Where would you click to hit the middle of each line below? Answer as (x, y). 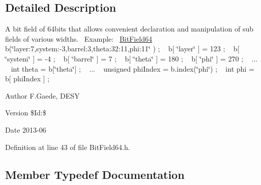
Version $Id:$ (26, 113)
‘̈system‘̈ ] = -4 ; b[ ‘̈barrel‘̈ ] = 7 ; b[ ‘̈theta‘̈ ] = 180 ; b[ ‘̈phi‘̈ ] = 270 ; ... (132, 58)
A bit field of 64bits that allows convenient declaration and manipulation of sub (129, 29)
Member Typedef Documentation (95, 174)
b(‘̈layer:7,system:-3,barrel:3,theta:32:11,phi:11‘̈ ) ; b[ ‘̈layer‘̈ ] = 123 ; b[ (122, 49)
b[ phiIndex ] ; (27, 79)
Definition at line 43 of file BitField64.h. (68, 147)
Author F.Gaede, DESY (42, 95)
